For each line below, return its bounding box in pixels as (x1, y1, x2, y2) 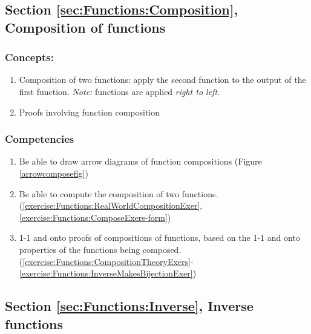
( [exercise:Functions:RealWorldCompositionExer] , (19, 199, 203, 212)
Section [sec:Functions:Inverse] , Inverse (5, 296, 254, 315)
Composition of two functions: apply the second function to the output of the (19, 73, 306, 86)
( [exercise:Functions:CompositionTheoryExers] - (19, 255, 194, 267)
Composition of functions (5, 18, 166, 36)
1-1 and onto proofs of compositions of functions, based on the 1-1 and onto (19, 231, 300, 244)
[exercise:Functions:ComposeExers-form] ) (19, 211, 171, 223)
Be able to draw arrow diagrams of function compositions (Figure (19, 155, 262, 168)
